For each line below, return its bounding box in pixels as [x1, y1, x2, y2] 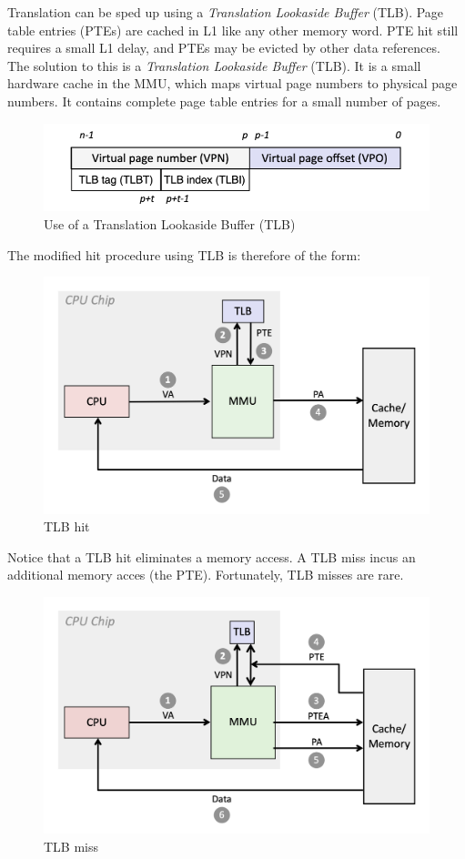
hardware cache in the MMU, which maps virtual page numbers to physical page [7, 74, 458, 93]
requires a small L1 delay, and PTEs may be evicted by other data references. [7, 38, 440, 57]
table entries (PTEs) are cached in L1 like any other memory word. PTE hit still [7, 20, 459, 39]
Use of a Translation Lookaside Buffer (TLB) [44, 215, 296, 233]
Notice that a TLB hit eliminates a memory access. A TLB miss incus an [7, 547, 416, 566]
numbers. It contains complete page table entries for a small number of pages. [7, 91, 441, 110]
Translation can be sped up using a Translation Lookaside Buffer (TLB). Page [7, 3, 444, 21]
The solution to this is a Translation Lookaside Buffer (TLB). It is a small [7, 56, 421, 75]
